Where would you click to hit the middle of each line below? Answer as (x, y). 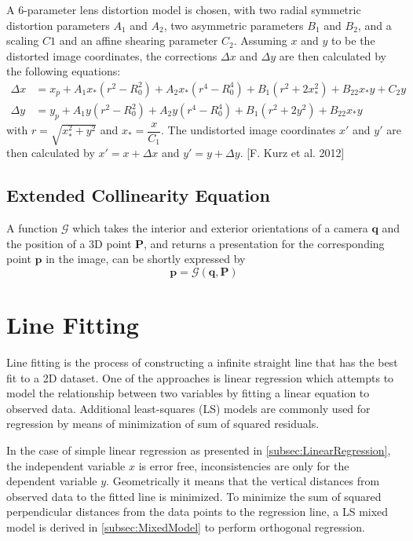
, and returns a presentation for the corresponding (264, 243)
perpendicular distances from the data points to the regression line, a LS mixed (197, 512)
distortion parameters (58, 25)
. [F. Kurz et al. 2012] (292, 153)
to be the (353, 40)
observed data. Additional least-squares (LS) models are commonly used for (188, 408)
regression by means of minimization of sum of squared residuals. (163, 424)
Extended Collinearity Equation (138, 195)
